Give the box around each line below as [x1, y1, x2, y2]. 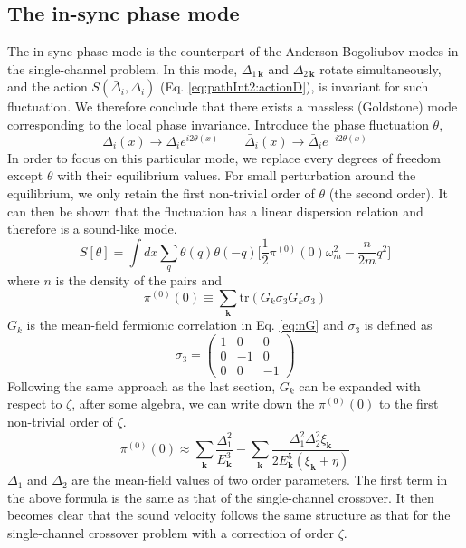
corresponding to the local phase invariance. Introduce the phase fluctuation [7, 114, 429, 133]
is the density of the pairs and [55, 271, 222, 290]
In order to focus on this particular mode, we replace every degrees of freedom [7, 148, 441, 167]
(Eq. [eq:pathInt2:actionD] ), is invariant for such [159, 77, 429, 96]
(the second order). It [328, 183, 448, 202]
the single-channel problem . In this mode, [7, 59, 238, 78]
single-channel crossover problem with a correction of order [7, 524, 334, 543]
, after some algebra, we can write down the [71, 394, 315, 413]
